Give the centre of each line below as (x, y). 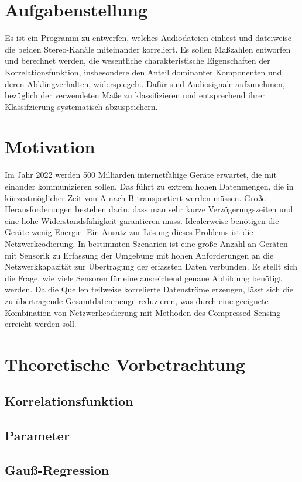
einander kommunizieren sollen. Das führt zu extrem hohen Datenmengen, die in (149, 186)
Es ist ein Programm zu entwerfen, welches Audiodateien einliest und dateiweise (148, 38)
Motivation (50, 147)
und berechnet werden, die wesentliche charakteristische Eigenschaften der (138, 61)
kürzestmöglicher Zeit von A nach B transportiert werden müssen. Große (135, 197)
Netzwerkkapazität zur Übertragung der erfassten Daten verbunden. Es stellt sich (151, 266)
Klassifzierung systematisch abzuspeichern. (81, 106)
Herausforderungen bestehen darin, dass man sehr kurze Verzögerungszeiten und (149, 209)
